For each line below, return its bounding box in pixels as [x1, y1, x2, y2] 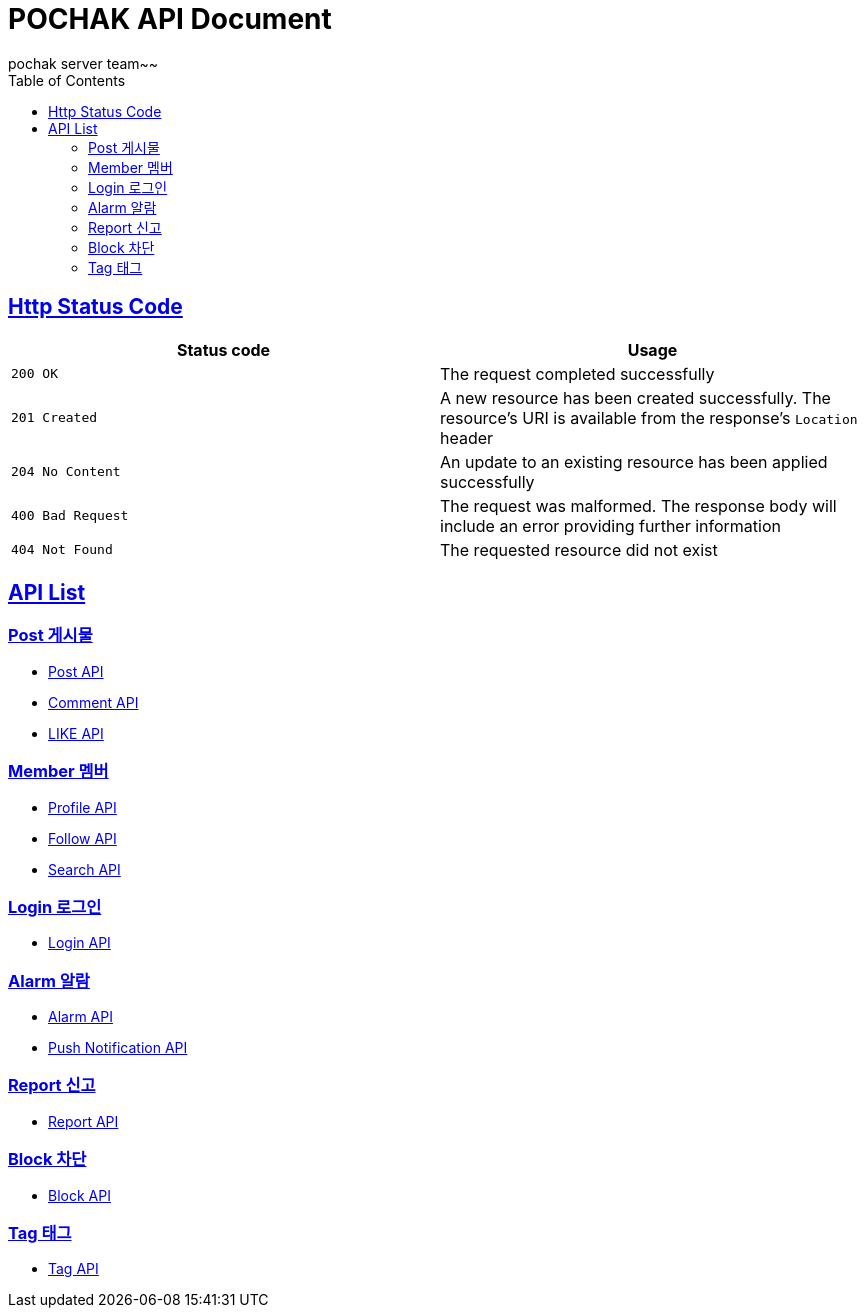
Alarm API [48, 1008, 113, 1026]
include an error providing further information [440, 515, 781, 536]
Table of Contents [8, 71, 126, 89]
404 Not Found [11, 542, 113, 558]
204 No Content [11, 464, 121, 480]
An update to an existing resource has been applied [440, 451, 828, 472]
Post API [48, 662, 104, 680]
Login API [48, 934, 111, 952]
